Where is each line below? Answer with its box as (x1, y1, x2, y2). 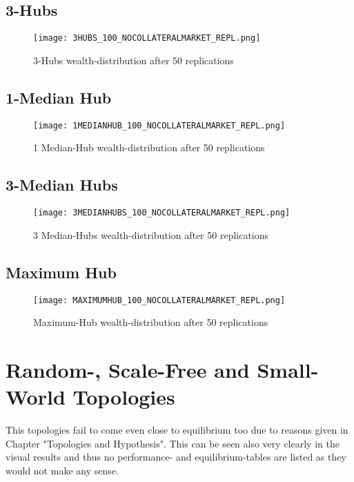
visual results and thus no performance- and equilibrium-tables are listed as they (6, 450, 346, 464)
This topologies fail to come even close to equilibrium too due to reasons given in (6, 423, 348, 437)
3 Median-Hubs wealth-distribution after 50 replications (33, 227, 269, 242)
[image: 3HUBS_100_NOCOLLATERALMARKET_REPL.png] (33, 33, 261, 44)
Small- (257, 356, 319, 383)
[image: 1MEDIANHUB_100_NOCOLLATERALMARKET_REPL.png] (33, 120, 286, 131)
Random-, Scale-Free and (6, 356, 250, 383)
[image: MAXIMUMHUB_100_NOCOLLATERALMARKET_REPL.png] (33, 295, 286, 305)
